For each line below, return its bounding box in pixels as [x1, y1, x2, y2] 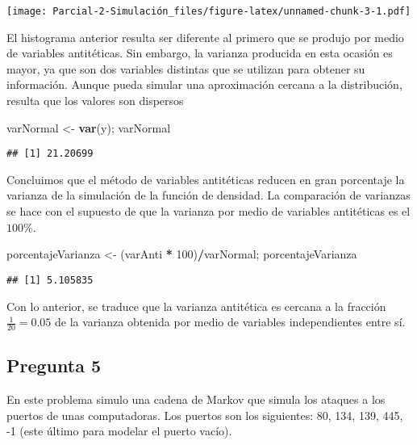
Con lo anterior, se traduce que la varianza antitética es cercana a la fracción [6, 297, 386, 314]
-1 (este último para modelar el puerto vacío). [6, 422, 232, 439]
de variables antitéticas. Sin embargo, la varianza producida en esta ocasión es [6, 44, 393, 61]
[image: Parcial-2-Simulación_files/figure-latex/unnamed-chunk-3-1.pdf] [6, 6, 411, 17]
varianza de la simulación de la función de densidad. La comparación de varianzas [6, 187, 411, 204]
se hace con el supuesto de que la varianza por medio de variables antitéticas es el [6, 203, 411, 220]
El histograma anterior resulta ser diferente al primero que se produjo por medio [6, 28, 404, 45]
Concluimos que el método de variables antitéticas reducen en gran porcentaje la [6, 170, 405, 187]
